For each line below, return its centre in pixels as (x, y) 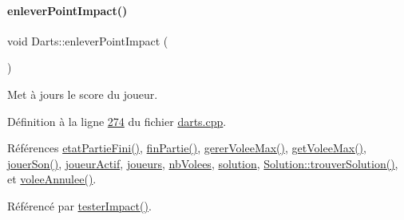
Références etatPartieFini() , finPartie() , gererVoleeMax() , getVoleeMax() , (187, 148)
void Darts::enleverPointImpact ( (88, 40)
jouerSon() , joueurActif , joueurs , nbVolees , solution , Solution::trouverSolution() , (203, 163)
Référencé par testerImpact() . (79, 205)
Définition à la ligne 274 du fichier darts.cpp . (117, 121)
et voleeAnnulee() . (52, 179)
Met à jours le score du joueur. (83, 94)
